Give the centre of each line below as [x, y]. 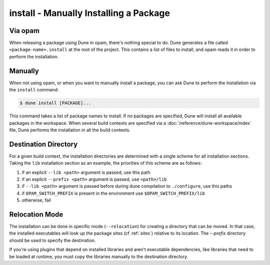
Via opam [24, 31]
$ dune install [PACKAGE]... [55, 103]
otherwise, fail [36, 200]
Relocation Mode [36, 214]
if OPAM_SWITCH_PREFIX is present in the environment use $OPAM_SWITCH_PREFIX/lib [113, 193]
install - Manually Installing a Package [89, 13]
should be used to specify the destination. [52, 240]
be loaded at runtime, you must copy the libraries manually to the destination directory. [99, 257]
